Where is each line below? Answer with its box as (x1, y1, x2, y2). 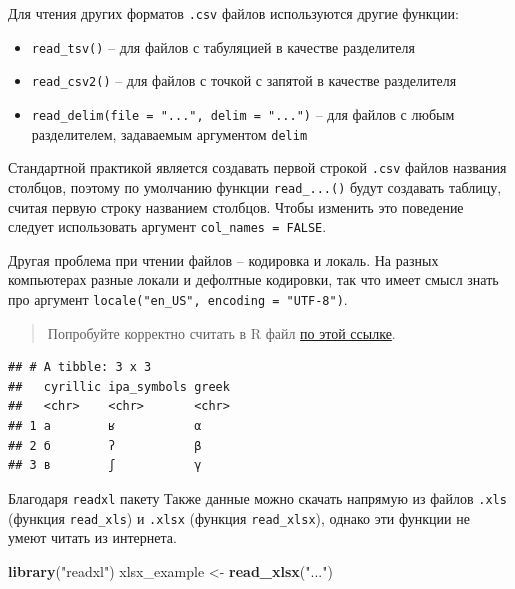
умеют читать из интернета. (8, 527, 177, 548)
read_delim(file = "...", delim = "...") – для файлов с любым (31, 103, 455, 124)
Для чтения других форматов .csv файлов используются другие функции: (8, 3, 459, 23)
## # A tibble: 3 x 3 (8, 360, 152, 375)
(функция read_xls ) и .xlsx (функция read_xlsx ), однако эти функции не (8, 507, 470, 528)
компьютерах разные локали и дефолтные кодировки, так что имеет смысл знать (8, 269, 499, 290)
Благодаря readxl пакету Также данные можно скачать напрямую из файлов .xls (8, 487, 507, 508)
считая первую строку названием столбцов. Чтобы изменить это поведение (8, 196, 464, 217)
